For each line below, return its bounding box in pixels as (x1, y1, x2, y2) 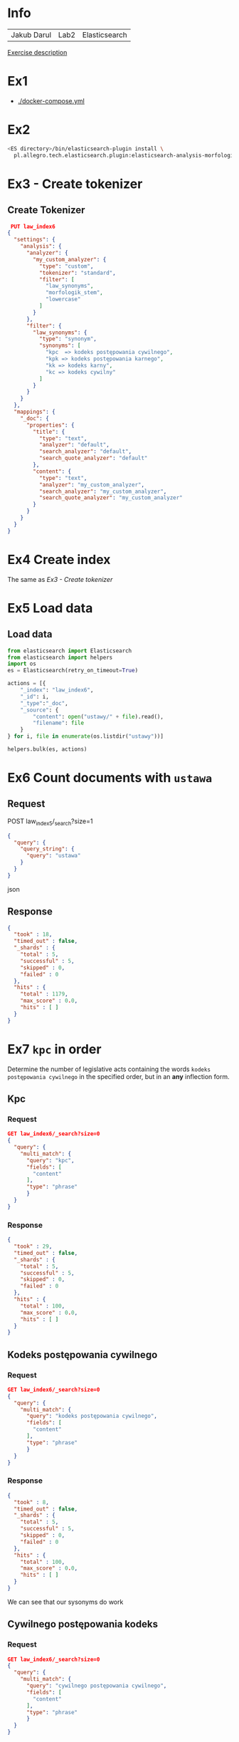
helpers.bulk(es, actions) (7, 746, 87, 753)
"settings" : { (14, 236, 55, 244)
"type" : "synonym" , (38, 335, 97, 343)
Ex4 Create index (7, 551, 111, 568)
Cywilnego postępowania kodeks (7, 1618, 159, 1630)
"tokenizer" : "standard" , (38, 269, 116, 276)
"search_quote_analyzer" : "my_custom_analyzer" (38, 494, 183, 501)
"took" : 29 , (14, 1243, 53, 1251)
